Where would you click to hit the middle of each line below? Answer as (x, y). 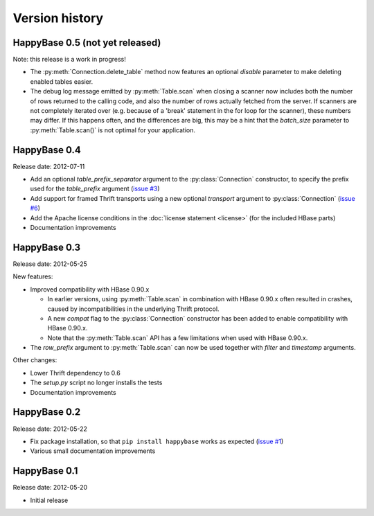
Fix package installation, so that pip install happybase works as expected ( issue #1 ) (157, 441)
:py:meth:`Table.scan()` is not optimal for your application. (113, 130)
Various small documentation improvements (93, 451)
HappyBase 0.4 (47, 150)
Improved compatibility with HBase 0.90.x (90, 289)
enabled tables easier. (62, 81)
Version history (58, 18)
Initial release (49, 500)
